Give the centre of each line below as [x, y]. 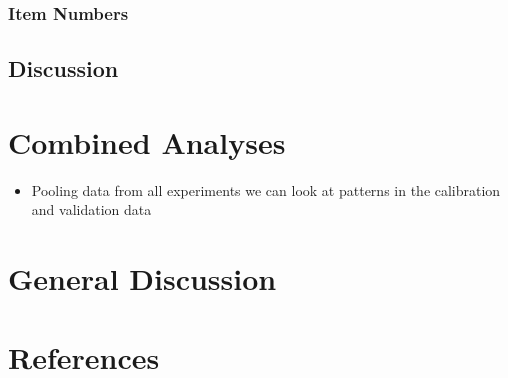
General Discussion [142, 278]
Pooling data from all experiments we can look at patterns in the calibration [266, 189]
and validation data [91, 209]
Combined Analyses [147, 141]
